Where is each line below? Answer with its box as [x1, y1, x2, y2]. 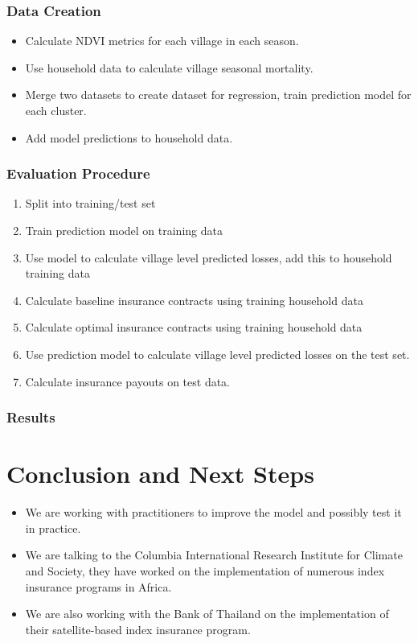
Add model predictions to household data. [25, 129, 233, 146]
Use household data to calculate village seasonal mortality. [25, 59, 313, 76]
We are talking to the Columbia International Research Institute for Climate [25, 546, 403, 563]
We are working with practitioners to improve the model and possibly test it [25, 504, 402, 521]
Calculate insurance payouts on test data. [25, 373, 231, 390]
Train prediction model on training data [25, 222, 223, 238]
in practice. [25, 519, 81, 536]
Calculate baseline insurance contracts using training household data [25, 291, 363, 308]
